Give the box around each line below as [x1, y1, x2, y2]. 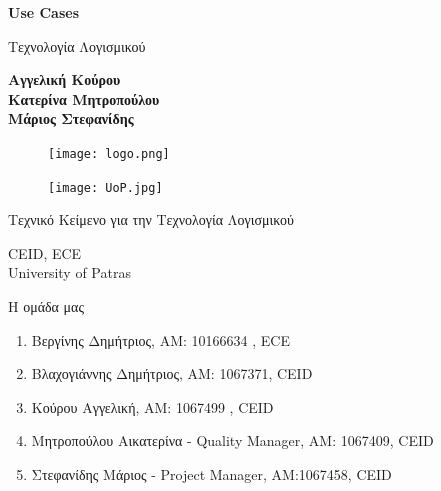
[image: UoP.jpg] [48, 180, 163, 195]
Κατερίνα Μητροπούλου [8, 88, 160, 109]
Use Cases [8, 2, 80, 22]
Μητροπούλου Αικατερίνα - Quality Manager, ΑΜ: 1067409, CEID [31, 430, 434, 451]
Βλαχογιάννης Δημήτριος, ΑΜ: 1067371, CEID [31, 363, 313, 384]
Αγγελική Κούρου [8, 69, 121, 90]
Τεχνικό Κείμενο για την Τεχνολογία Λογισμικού [8, 209, 294, 230]
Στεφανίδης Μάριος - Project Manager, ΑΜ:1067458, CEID [31, 464, 392, 485]
